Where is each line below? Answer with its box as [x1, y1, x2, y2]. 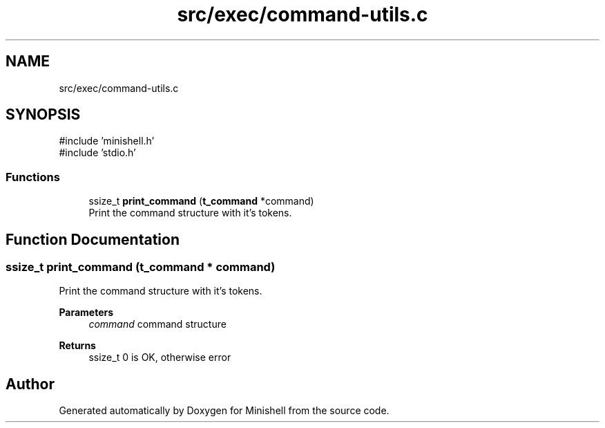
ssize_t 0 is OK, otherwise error [88, 351, 231, 364]
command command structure [88, 318, 227, 331]
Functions [6, 169, 60, 184]
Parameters [59, 306, 114, 319]
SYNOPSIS [6, 106, 81, 124]
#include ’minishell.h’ [59, 135, 155, 147]
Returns [59, 339, 96, 352]
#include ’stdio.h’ [59, 147, 136, 159]
